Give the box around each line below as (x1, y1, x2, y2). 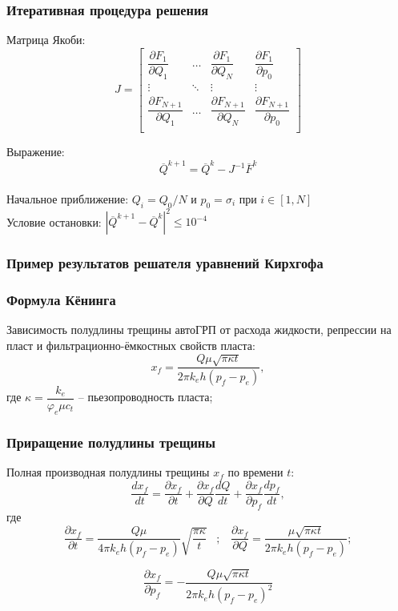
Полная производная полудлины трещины (6, 464, 210, 480)
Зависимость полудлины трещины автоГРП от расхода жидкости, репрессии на (6, 321, 392, 338)
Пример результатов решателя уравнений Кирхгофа (6, 253, 324, 273)
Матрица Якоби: (6, 31, 86, 48)
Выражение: (6, 143, 65, 160)
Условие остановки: (6, 213, 102, 230)
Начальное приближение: (6, 191, 129, 207)
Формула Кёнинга (6, 290, 116, 310)
